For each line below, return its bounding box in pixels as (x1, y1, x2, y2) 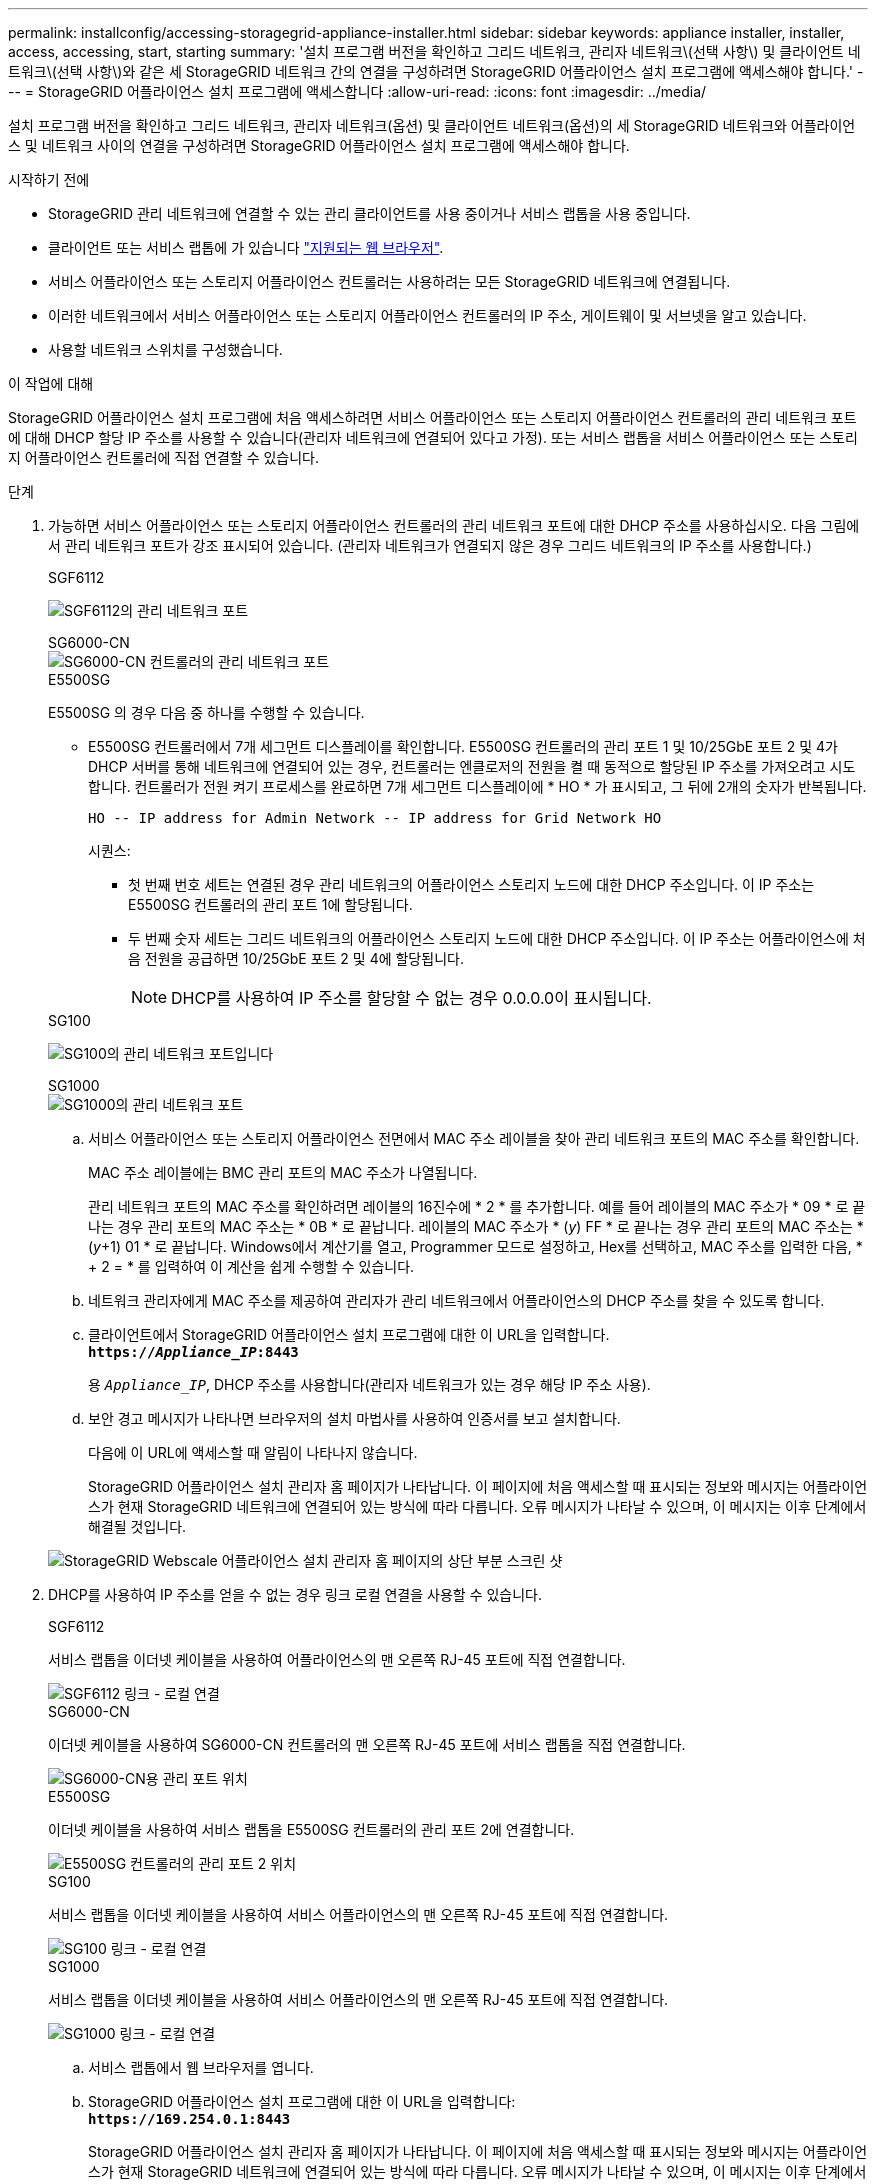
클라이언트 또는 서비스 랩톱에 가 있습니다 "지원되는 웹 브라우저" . (48, 239, 444, 256)
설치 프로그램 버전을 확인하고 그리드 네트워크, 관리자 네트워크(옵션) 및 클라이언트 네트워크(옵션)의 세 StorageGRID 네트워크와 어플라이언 (8, 117, 856, 134)
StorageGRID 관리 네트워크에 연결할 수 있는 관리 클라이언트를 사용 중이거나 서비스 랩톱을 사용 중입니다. (48, 205, 691, 222)
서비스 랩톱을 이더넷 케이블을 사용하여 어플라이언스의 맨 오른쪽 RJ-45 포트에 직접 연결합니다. (48, 1651, 626, 1668)
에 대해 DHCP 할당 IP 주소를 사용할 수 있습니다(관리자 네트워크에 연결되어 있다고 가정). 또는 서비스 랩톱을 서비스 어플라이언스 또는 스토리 (8, 429, 858, 446)
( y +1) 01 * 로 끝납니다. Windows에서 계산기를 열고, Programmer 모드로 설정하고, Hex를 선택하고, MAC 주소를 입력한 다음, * (88, 1238, 863, 1255)
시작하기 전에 (8, 171, 90, 188)
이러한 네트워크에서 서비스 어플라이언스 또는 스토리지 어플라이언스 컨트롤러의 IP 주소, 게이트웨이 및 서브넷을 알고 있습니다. (48, 307, 807, 324)
